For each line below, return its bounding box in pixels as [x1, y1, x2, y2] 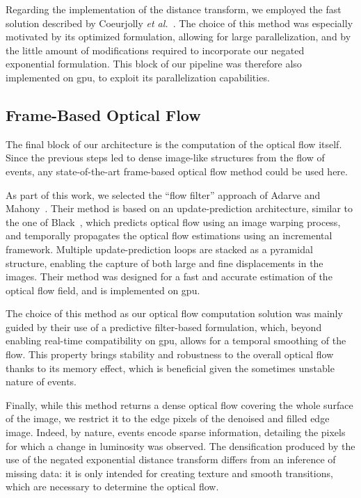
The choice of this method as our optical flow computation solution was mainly [6, 306, 343, 321]
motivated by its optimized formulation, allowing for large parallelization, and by [6, 29, 351, 44]
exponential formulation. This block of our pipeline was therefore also [6, 56, 302, 71]
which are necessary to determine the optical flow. [6, 479, 219, 494]
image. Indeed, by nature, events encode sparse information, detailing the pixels [6, 425, 346, 440]
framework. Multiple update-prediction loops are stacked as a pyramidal [6, 241, 313, 256]
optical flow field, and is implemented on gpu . [6, 282, 200, 297]
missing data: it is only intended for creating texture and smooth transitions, [6, 465, 333, 480]
